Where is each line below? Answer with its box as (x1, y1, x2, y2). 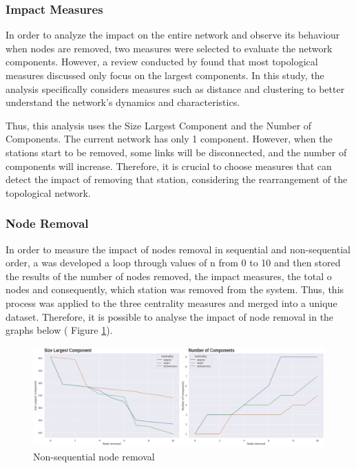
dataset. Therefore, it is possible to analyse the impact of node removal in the (6, 309, 334, 323)
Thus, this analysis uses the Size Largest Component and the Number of (6, 118, 312, 132)
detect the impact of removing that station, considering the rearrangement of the (6, 172, 348, 187)
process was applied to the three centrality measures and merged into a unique (6, 295, 337, 310)
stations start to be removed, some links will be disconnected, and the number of (6, 145, 347, 159)
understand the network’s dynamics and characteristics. (6, 95, 240, 109)
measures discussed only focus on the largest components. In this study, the (6, 68, 324, 82)
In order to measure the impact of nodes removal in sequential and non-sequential (6, 242, 350, 256)
